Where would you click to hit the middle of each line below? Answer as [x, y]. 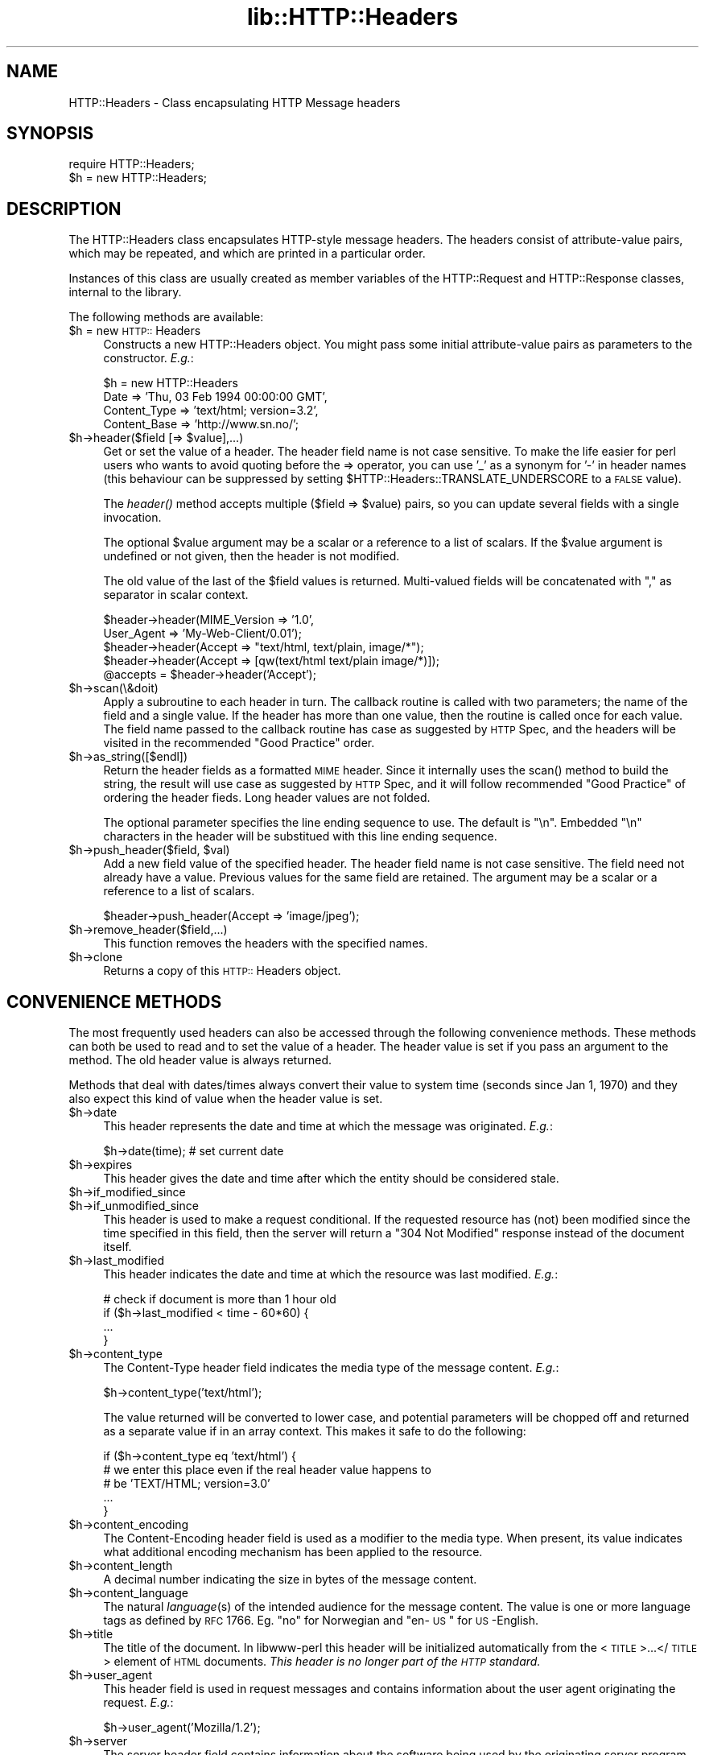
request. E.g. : [138, 1703]
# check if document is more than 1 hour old [220, 1299]
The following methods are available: [166, 317]
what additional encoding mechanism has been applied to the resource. [293, 1552]
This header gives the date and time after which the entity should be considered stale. [331, 1179]
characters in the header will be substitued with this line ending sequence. [300, 836]
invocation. [132, 518]
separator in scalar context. [176, 595]
